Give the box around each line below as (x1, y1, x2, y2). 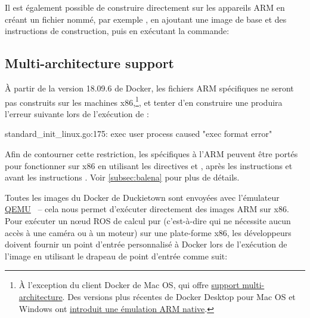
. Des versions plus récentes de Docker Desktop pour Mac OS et (62, 290, 296, 302)
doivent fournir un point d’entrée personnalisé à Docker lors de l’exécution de (5, 238, 287, 250)
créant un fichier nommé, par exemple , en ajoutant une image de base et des (5, 13, 287, 25)
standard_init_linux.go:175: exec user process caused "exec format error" (5, 127, 272, 140)
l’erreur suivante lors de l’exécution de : (5, 107, 149, 120)
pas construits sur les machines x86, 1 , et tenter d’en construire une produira (5, 94, 283, 108)
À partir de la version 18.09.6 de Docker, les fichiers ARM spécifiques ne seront (5, 81, 294, 94)
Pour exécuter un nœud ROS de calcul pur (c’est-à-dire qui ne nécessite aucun (5, 214, 291, 227)
